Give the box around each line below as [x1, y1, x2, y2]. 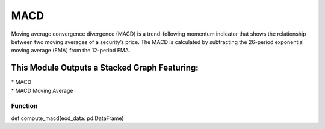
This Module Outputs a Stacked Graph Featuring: [11, 63, 199, 73]
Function [11, 102, 38, 110]
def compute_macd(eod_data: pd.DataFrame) [11, 115, 124, 122]
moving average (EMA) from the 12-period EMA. [11, 47, 131, 54]
